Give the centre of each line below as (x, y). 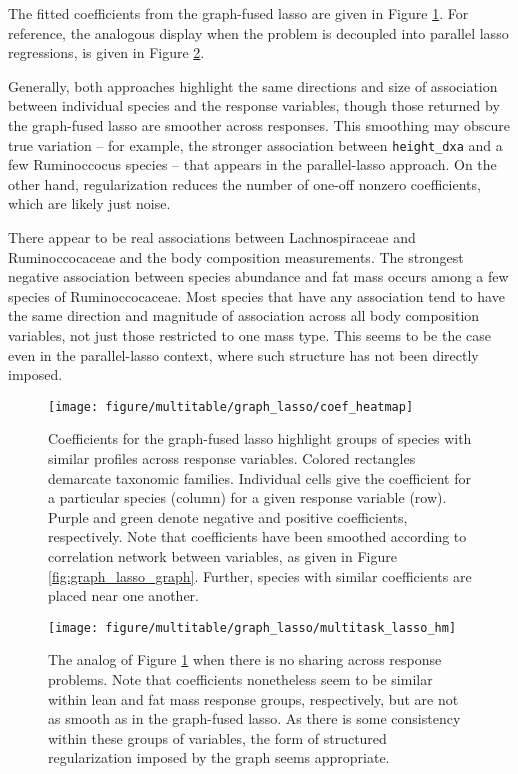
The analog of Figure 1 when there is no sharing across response (245, 659)
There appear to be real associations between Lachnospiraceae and (212, 237)
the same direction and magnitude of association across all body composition (244, 315)
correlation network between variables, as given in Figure (222, 555)
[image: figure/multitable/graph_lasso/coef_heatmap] (231, 406)
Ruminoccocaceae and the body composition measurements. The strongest (236, 256)
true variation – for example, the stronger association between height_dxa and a (255, 144)
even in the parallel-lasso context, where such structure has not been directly (243, 354)
